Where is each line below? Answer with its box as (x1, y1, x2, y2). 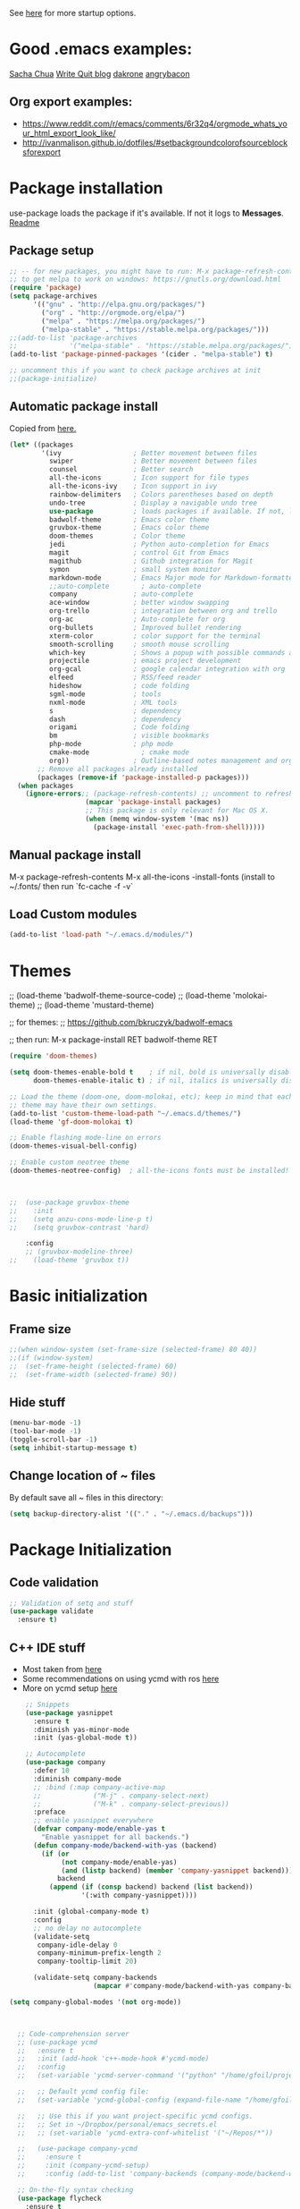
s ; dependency (48, 706, 181, 715)
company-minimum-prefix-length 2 (37, 1949, 162, 1958)
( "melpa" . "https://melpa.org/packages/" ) (41, 317, 205, 326)
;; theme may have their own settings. (9, 1100, 158, 1109)
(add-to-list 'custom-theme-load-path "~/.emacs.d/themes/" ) (9, 1109, 242, 1117)
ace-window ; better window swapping (48, 599, 229, 607)
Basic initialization (9, 1286, 148, 1306)
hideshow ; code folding (48, 682, 190, 691)
